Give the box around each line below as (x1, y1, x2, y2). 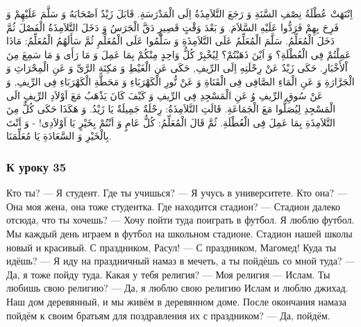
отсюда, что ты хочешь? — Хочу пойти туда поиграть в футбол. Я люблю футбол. (6, 212, 355, 227)
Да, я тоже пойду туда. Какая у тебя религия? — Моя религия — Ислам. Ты (6, 267, 330, 281)
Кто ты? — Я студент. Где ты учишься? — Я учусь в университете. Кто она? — (6, 185, 347, 200)
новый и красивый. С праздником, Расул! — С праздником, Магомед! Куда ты (6, 240, 337, 254)
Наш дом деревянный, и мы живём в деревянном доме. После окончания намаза (6, 294, 346, 308)
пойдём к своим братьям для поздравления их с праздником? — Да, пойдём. (6, 308, 330, 322)
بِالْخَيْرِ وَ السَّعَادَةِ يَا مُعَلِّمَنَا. (6, 128, 112, 143)
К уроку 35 (6, 158, 67, 175)
